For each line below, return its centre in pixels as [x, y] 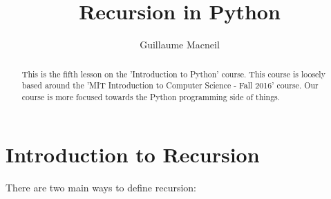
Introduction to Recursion [133, 154]
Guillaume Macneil [180, 45]
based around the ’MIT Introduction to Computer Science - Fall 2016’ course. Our [170, 85]
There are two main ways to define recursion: [101, 188]
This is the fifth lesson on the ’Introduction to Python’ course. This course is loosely [173, 74]
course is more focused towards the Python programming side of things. [151, 96]
